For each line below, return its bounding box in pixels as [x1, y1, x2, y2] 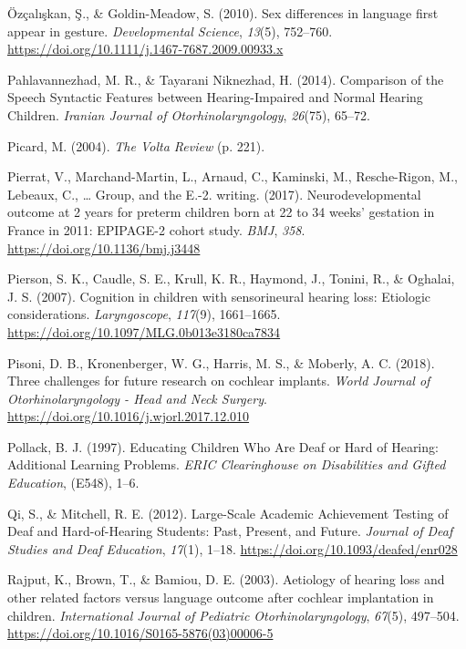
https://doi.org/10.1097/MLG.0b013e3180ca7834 [7, 322, 281, 341]
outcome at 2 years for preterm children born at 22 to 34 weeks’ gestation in [7, 202, 435, 221]
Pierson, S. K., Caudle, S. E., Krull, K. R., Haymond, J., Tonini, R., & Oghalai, [7, 269, 455, 288]
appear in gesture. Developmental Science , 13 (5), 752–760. [7, 21, 333, 40]
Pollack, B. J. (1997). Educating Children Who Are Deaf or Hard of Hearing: [7, 437, 439, 456]
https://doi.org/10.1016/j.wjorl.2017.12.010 [7, 407, 250, 426]
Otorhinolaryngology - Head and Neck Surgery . [7, 388, 267, 407]
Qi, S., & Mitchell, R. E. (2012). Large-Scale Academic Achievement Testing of [7, 503, 449, 522]
